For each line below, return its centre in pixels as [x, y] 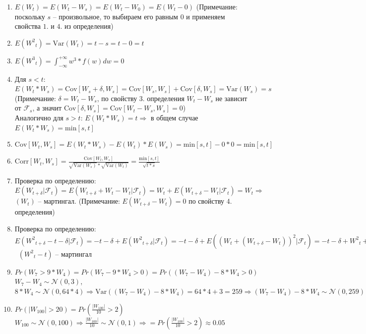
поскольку [30, 16]
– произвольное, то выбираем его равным [115, 16]
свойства [28, 26]
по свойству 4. [210, 201]
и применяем [206, 16]
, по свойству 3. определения [141, 98]
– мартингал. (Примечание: [79, 201]
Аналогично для [39, 117]
